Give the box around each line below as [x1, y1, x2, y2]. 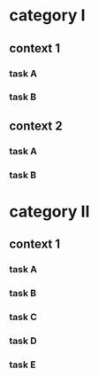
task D [9, 334, 37, 347]
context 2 [9, 118, 64, 133]
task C [9, 311, 38, 323]
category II [9, 201, 90, 222]
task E [9, 358, 37, 371]
